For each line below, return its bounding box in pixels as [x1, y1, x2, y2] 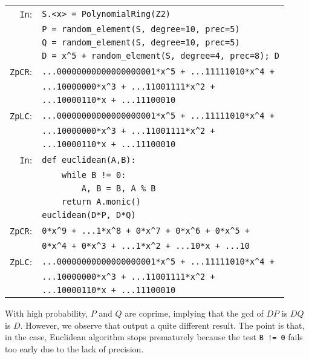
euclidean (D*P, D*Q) [42, 210, 136, 220]
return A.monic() [61, 197, 141, 206]
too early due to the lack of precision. [5, 342, 144, 355]
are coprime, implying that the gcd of [125, 307, 264, 319]
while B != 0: [61, 170, 126, 180]
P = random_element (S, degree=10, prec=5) [42, 24, 240, 34]
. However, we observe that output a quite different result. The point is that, [20, 318, 305, 331]
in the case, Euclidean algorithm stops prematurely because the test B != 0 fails [5, 331, 303, 343]
